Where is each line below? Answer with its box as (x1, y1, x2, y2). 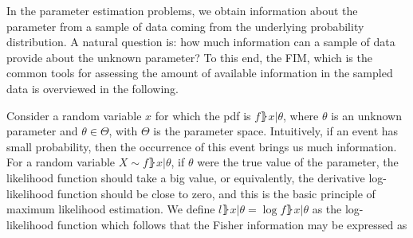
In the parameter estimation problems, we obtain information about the (6, 2, 358, 18)
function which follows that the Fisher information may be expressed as (57, 216, 407, 232)
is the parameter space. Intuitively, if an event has (153, 123, 399, 139)
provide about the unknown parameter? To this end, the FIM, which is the (6, 49, 372, 65)
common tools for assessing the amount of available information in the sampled (6, 64, 393, 81)
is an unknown (331, 107, 402, 123)
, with (108, 123, 138, 139)
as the (312, 201, 342, 217)
